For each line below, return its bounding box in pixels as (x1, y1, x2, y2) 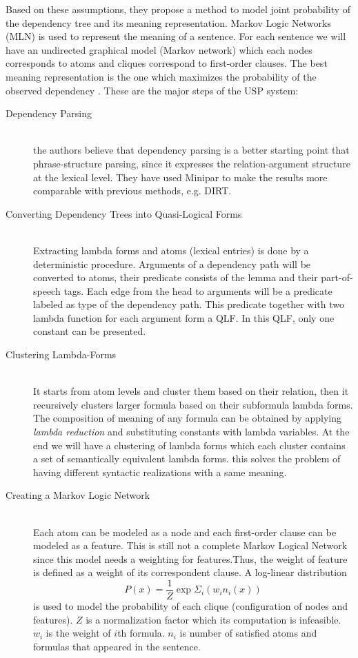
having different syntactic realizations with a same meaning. (33, 464, 287, 479)
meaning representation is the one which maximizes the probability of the (6, 69, 317, 83)
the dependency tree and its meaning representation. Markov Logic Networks (6, 15, 331, 30)
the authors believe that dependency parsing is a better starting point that (33, 143, 350, 157)
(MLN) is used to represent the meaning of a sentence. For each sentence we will (6, 29, 346, 43)
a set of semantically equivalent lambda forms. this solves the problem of (33, 451, 341, 466)
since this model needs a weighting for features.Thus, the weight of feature (33, 551, 348, 566)
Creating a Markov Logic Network (6, 488, 150, 502)
